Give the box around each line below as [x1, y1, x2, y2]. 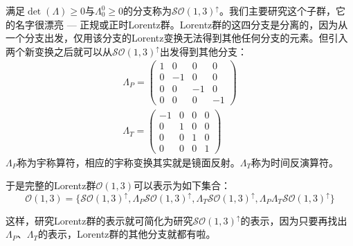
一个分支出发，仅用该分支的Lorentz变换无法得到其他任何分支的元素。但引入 [6, 30, 348, 45]
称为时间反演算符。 [251, 155, 339, 169]
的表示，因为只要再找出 [240, 213, 347, 227]
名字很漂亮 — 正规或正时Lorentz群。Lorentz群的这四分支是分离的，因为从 [15, 17, 348, 31]
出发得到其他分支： [159, 44, 247, 58]
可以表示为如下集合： [134, 178, 231, 193]
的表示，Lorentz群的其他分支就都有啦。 [38, 227, 216, 241]
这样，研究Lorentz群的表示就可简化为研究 [6, 213, 193, 227]
